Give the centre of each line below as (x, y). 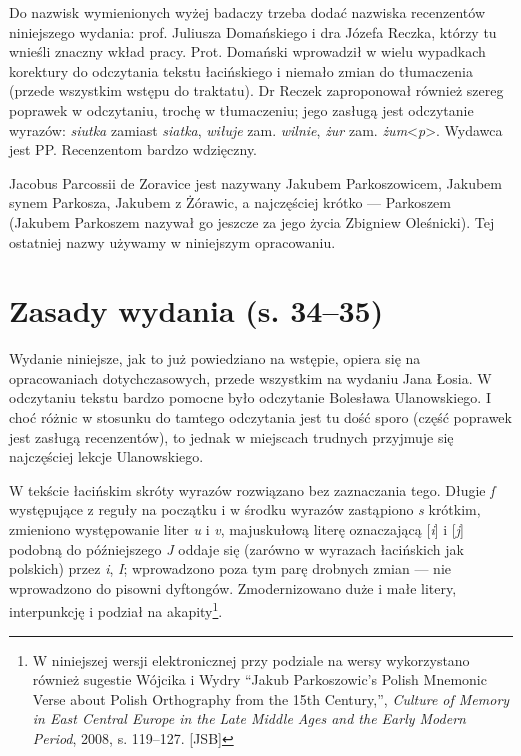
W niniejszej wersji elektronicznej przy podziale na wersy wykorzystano (251, 659)
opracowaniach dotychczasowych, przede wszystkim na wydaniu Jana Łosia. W (250, 377)
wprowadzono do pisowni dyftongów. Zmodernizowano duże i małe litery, (233, 587)
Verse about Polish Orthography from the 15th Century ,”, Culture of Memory (271, 698)
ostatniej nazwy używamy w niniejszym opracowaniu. (172, 241)
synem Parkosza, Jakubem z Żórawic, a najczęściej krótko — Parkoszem (230, 202)
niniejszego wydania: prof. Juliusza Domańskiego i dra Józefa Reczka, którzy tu (253, 31)
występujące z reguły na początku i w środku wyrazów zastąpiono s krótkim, (245, 509)
